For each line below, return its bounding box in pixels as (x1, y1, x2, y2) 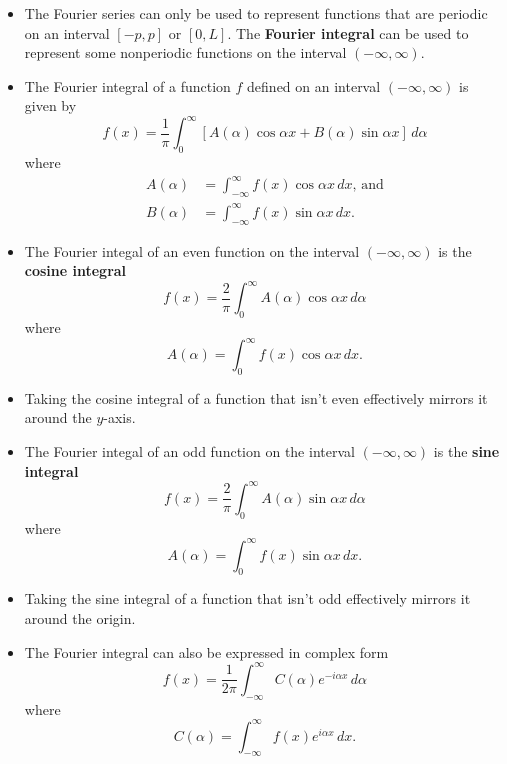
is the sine (433, 441, 500, 462)
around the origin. (24, 608, 136, 629)
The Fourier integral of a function (24, 75, 231, 96)
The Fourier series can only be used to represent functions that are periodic (24, 3, 488, 23)
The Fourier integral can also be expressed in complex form (24, 641, 389, 662)
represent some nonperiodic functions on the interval (24, 42, 347, 63)
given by (24, 95, 77, 116)
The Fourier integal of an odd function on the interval (24, 441, 355, 462)
